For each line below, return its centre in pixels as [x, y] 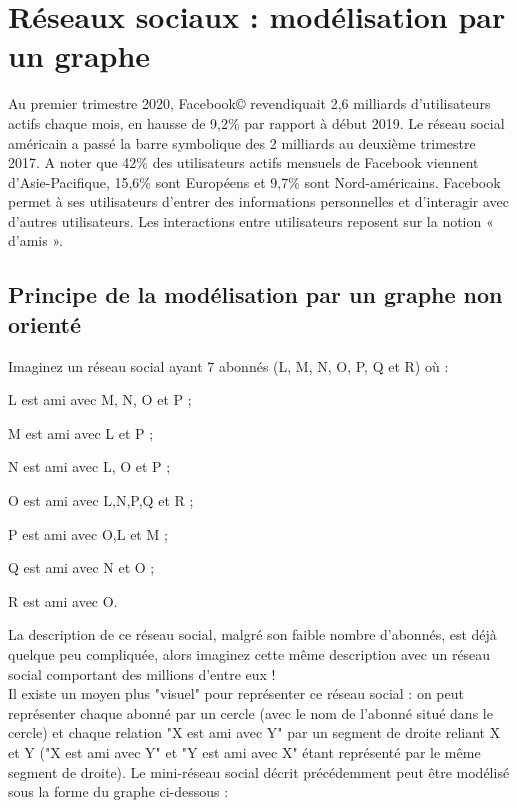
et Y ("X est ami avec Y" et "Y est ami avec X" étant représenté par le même [244, 751]
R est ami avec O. [63, 600]
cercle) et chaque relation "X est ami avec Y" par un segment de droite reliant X [254, 732]
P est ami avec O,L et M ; [88, 533]
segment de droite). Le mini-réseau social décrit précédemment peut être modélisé [259, 771]
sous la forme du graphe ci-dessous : [118, 791]
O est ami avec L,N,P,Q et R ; [101, 500]
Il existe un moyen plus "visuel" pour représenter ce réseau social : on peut [236, 693]
